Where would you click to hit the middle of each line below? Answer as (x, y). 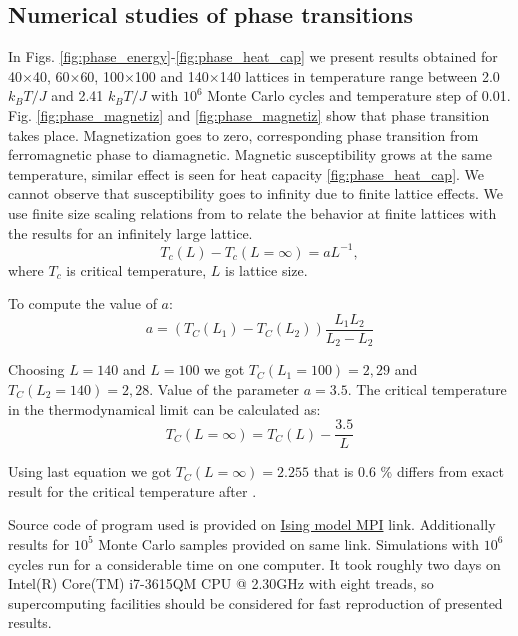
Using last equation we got (90, 471)
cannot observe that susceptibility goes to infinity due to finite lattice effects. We (256, 193)
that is (333, 471)
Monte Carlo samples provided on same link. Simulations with (289, 543)
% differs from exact (442, 471)
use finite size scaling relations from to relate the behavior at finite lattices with (252, 212)
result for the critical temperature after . (132, 490)
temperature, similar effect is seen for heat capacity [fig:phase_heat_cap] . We (246, 173)
